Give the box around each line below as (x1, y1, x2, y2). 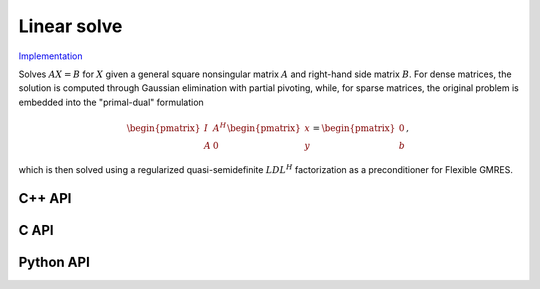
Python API (18, 253, 90, 270)
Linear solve (18, 15, 123, 37)
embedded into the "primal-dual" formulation (18, 96, 204, 108)
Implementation (18, 50, 83, 62)
